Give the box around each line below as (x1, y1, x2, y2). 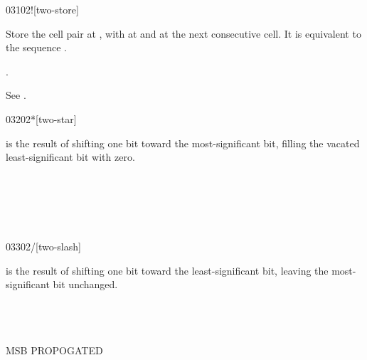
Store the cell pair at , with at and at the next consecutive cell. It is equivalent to (6, 26, 361, 41)
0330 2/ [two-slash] (6, 239, 81, 254)
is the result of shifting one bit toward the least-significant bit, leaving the (6, 263, 329, 277)
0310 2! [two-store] (6, 2, 79, 16)
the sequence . (6, 40, 68, 55)
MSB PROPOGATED (6, 342, 103, 357)
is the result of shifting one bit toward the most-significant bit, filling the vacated (6, 135, 360, 150)
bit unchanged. (53, 277, 118, 292)
